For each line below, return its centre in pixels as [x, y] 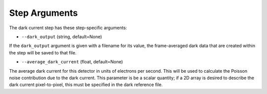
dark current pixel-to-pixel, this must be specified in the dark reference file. [86, 85]
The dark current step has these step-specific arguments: [68, 28]
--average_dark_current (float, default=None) [72, 62]
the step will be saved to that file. [43, 52]
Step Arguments [44, 13]
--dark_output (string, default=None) [62, 37]
